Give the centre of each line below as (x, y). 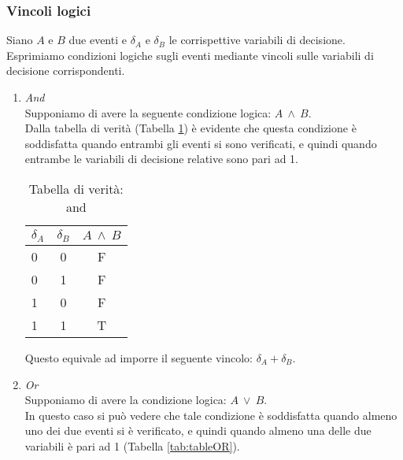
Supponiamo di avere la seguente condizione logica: (148, 112)
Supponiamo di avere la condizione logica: (126, 400)
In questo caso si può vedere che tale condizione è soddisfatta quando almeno (211, 415)
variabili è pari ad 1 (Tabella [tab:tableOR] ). (132, 445)
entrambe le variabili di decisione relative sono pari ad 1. (161, 159)
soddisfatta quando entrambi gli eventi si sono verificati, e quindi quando (201, 143)
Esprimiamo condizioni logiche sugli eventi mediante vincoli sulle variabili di (190, 55)
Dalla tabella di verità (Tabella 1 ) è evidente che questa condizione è (190, 128)
